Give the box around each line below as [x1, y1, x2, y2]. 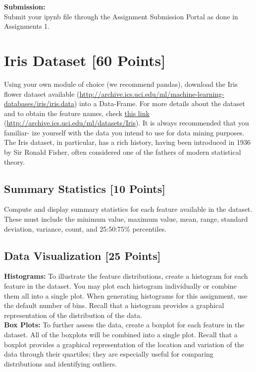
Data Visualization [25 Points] [4, 248, 161, 263]
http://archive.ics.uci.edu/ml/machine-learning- [79, 88, 224, 99]
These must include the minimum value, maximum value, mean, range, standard [4, 214, 248, 224]
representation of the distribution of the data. [4, 310, 143, 320]
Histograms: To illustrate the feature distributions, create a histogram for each [4, 271, 248, 281]
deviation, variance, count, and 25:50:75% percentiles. [4, 223, 167, 234]
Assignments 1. [4, 21, 50, 31]
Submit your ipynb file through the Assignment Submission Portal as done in [4, 11, 238, 21]
